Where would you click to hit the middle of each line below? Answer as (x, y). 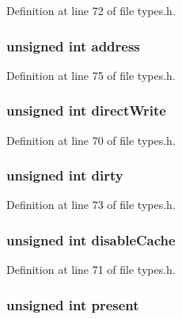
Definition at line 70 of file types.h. (91, 140)
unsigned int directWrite (86, 110)
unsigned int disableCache (91, 239)
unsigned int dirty (65, 175)
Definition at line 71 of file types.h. (91, 270)
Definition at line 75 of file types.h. (91, 75)
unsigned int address (73, 46)
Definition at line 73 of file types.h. (91, 205)
